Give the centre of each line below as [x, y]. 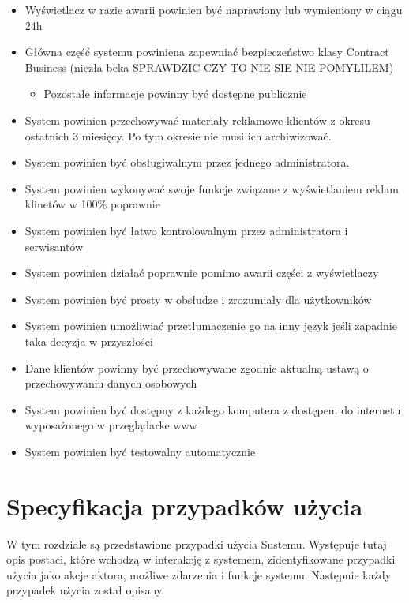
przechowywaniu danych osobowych [111, 383]
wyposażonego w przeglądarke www [111, 425]
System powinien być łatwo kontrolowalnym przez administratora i [186, 230]
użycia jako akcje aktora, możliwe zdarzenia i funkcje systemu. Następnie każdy [199, 574]
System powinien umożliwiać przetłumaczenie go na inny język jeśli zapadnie [211, 326]
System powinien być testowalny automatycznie [140, 451]
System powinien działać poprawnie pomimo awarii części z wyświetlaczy [202, 273]
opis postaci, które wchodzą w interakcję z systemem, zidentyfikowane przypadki [201, 559]
